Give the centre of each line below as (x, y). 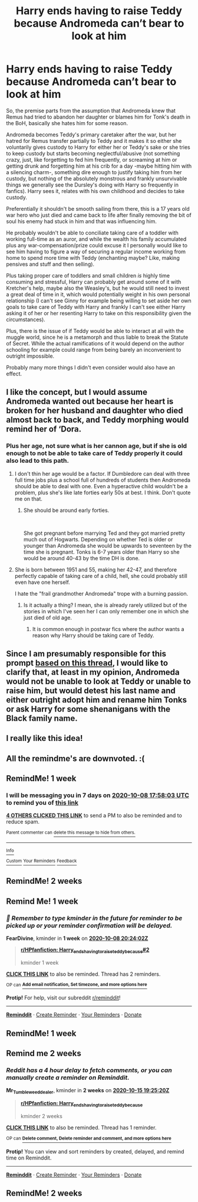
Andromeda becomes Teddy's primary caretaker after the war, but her (91, 135)
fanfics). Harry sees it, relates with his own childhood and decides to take (95, 191)
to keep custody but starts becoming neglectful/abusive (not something (93, 153)
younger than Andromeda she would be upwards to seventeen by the (108, 546)
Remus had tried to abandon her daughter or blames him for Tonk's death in (98, 117)
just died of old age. (48, 618)
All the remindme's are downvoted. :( (75, 758)
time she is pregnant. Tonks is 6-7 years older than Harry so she (101, 552)
